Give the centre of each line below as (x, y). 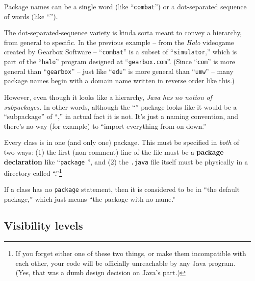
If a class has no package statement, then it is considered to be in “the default (122, 189)
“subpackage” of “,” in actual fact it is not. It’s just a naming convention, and (121, 116)
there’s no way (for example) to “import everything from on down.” (105, 126)
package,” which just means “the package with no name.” (90, 199)
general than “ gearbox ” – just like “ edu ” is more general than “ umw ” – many (119, 71)
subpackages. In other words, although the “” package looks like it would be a (120, 106)
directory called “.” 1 (33, 172)
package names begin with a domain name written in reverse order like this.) (119, 81)
